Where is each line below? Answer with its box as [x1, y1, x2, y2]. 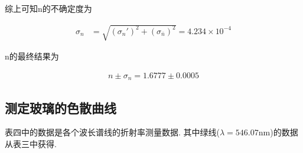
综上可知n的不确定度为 [5, 2, 92, 14]
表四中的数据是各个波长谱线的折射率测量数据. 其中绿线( [5, 126, 220, 138]
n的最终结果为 [5, 50, 59, 62]
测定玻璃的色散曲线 [5, 98, 116, 117]
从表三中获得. [5, 138, 57, 150]
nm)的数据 [258, 126, 298, 138]
